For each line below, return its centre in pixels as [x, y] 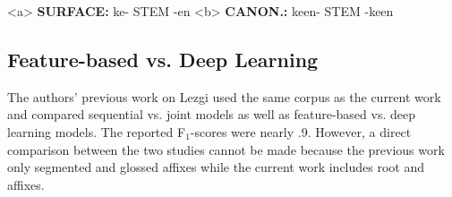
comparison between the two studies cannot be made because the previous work [226, 149]
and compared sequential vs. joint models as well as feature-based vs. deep [211, 114]
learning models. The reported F [97, 131]
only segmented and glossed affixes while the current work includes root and [216, 167]
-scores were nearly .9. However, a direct [301, 131]
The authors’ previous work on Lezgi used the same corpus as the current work [224, 96]
